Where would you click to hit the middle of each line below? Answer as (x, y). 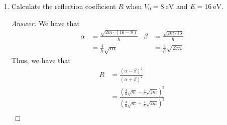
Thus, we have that (41, 60)
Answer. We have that (45, 23)
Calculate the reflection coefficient (64, 6)
